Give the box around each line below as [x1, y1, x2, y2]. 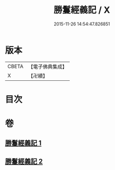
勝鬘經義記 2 [5, 157, 43, 166]
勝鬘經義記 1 [5, 139, 42, 147]
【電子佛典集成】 [28, 63, 67, 70]
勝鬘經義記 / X [53, 4, 111, 16]
